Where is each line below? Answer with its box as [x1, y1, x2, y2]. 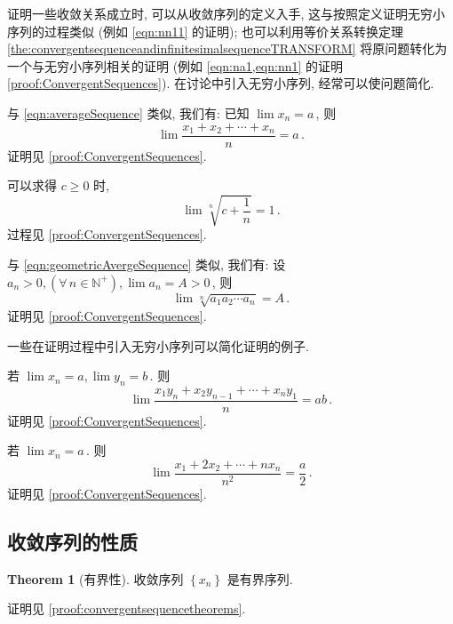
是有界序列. [226, 569, 293, 588]
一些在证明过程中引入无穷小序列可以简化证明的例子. [7, 336, 309, 355]
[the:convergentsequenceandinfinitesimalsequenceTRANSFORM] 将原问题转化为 [7, 39, 448, 58]
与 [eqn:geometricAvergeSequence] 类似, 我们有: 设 [7, 254, 286, 273]
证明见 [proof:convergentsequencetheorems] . [7, 599, 246, 618]
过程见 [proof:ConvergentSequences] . [7, 225, 207, 244]
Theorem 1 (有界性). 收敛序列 [7, 569, 184, 588]
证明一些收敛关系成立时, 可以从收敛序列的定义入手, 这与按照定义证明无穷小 [7, 4, 446, 22]
